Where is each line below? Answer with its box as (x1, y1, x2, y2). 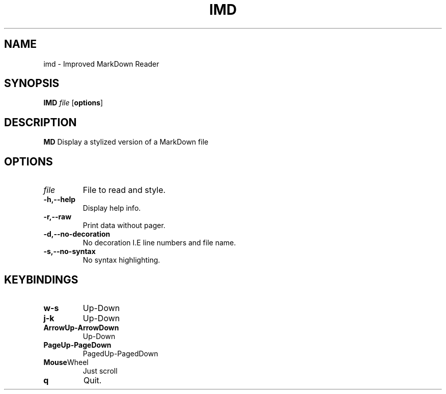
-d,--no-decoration (43, 230, 110, 239)
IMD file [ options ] (43, 98, 103, 107)
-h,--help (43, 195, 76, 204)
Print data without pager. (82, 221, 165, 230)
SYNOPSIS (4, 77, 60, 90)
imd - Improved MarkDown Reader (43, 59, 159, 68)
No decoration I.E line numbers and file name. (82, 238, 236, 247)
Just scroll (82, 366, 118, 375)
